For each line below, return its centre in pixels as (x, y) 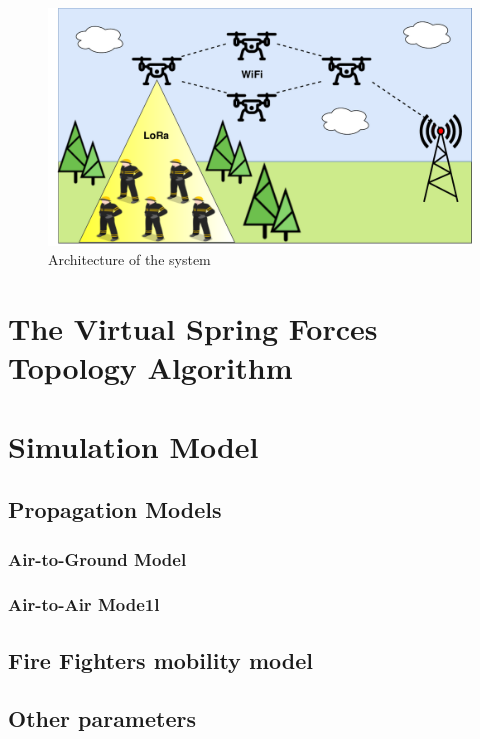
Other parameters (102, 718)
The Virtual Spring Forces (193, 328)
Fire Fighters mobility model (160, 659)
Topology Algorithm (150, 367)
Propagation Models (115, 509)
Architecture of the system (129, 259)
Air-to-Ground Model (97, 558)
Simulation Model (133, 445)
